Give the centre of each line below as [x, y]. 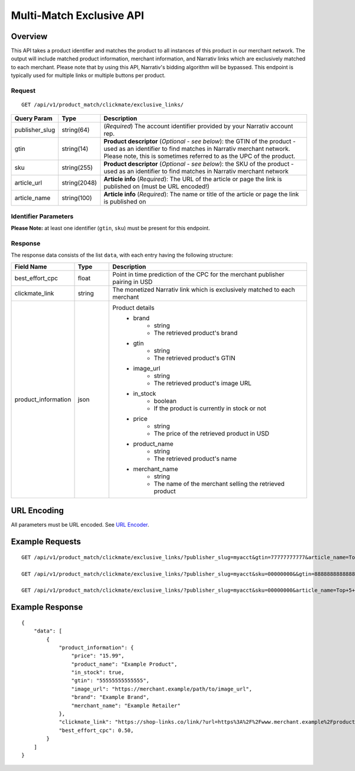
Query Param [33, 118]
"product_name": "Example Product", [124, 664]
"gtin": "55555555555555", [110, 681]
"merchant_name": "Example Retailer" [126, 705]
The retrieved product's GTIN [195, 358]
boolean [165, 401]
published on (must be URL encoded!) [157, 186]
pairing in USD [133, 282]
